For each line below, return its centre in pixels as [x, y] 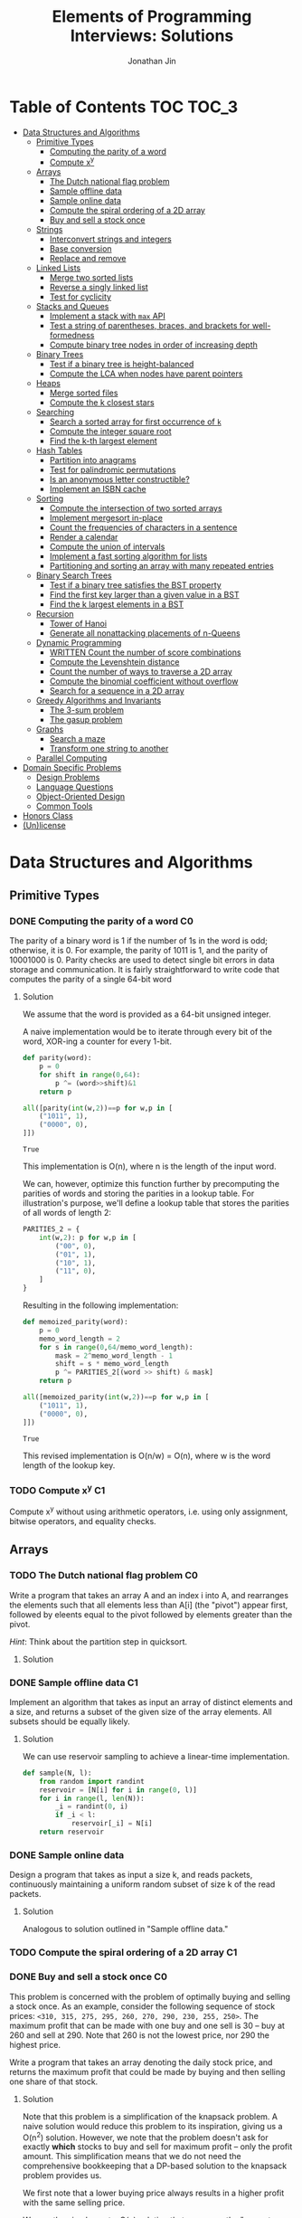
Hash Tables [59, 450]
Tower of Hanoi [78, 624]
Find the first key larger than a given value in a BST [144, 595]
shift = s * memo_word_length [112, 1364]
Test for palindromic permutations [113, 470]
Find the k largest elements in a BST [117, 604]
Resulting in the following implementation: [100, 1305]
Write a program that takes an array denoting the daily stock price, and [141, 2062]
